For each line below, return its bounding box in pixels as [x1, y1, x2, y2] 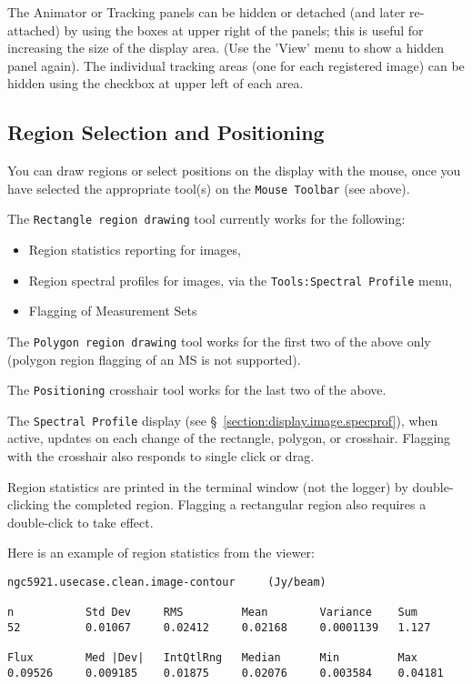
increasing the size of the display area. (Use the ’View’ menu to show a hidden [7, 38, 444, 57]
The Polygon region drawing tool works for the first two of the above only [7, 331, 431, 350]
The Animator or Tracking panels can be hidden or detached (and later [7, 3, 406, 21]
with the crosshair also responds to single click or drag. [7, 447, 315, 466]
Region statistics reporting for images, [28, 240, 241, 259]
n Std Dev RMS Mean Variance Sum [7, 606, 418, 619]
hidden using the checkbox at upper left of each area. [7, 74, 304, 93]
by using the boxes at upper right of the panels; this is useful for [64, 20, 424, 39]
